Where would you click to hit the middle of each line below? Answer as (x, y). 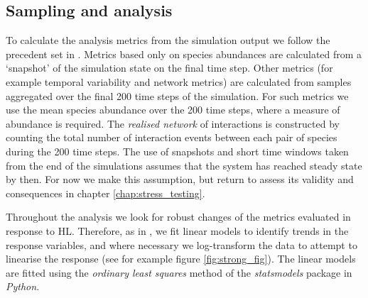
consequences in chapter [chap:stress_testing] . (105, 193)
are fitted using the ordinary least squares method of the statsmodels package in (179, 272)
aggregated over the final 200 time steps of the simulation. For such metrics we (177, 95)
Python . (23, 286)
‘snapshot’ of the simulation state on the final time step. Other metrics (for (169, 68)
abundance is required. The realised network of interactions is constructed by (173, 123)
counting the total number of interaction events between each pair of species (172, 137)
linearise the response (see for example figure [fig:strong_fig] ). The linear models (181, 259)
